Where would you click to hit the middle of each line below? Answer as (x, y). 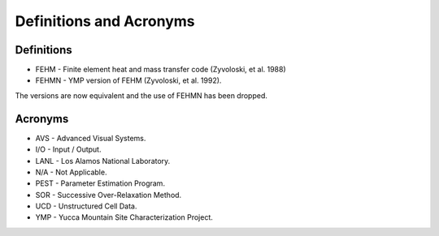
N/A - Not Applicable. (71, 172)
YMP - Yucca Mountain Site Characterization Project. (124, 217)
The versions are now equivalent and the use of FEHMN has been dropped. (141, 95)
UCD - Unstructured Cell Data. (86, 206)
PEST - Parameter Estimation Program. (100, 183)
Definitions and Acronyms (105, 21)
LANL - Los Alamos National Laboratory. (103, 161)
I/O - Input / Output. (68, 149)
